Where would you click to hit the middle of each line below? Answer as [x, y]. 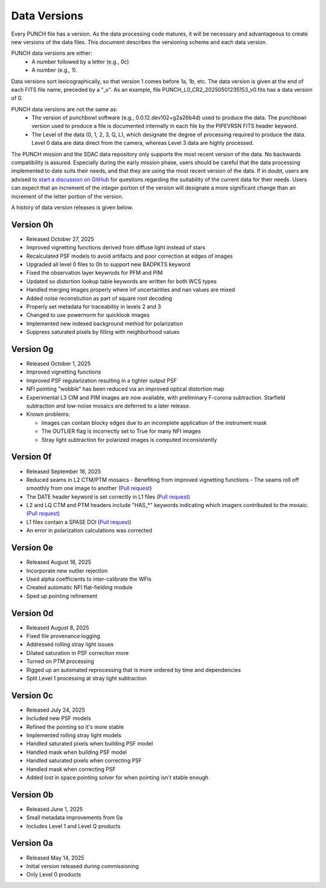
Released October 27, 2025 [60, 239]
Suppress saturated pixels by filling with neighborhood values [103, 332]
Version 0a [32, 843]
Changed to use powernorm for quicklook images [88, 315]
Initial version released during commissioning [82, 866]
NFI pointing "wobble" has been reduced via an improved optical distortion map [125, 389]
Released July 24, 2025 [56, 710]
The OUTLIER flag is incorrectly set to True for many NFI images [121, 431]
